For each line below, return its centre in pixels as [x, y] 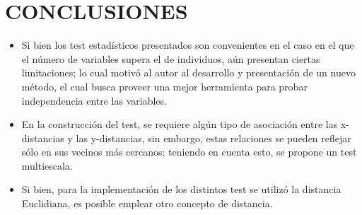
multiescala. [47, 165]
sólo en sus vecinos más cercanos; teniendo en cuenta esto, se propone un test [189, 152]
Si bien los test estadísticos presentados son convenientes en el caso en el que [188, 45]
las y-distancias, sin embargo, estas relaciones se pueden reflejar [214, 138]
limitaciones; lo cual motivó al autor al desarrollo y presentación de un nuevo [188, 72]
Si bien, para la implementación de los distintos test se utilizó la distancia [181, 189]
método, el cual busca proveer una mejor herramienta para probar [164, 86]
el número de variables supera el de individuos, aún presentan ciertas [171, 58]
